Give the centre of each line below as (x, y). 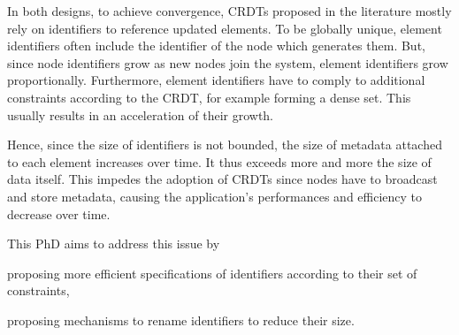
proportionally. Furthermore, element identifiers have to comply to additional (216, 80)
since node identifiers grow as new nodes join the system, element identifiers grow (228, 62)
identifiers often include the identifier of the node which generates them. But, (216, 46)
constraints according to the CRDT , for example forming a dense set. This (209, 97)
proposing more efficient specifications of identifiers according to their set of (212, 273)
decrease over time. (59, 213)
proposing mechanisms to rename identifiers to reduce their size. (181, 320)
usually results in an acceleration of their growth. (141, 114)
